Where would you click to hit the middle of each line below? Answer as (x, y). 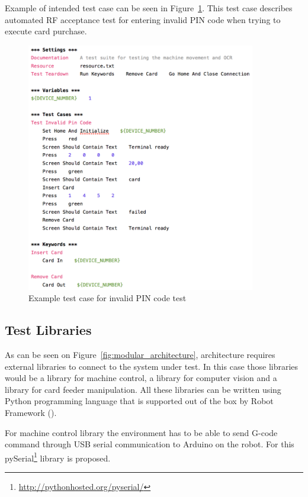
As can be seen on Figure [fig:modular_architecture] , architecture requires (140, 355)
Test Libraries (48, 330)
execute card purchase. (46, 31)
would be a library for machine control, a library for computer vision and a (141, 378)
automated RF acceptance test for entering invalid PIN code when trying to (143, 19)
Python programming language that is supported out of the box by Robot (139, 401)
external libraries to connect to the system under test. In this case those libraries (152, 366)
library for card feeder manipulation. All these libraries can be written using (143, 389)
